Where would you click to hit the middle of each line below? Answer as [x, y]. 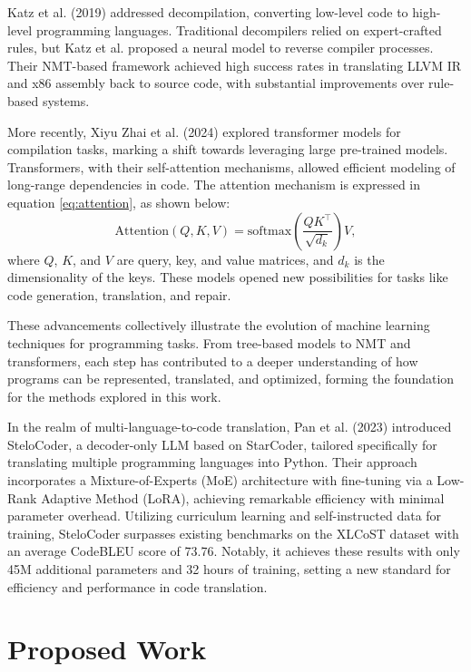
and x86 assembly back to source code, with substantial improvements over [216, 83]
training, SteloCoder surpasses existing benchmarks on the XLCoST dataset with [233, 533]
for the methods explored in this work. [114, 396]
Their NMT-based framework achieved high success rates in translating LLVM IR [235, 65]
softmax [270, 231]
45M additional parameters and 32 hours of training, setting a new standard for [229, 569]
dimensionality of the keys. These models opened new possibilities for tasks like [228, 277]
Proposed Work [107, 649]
